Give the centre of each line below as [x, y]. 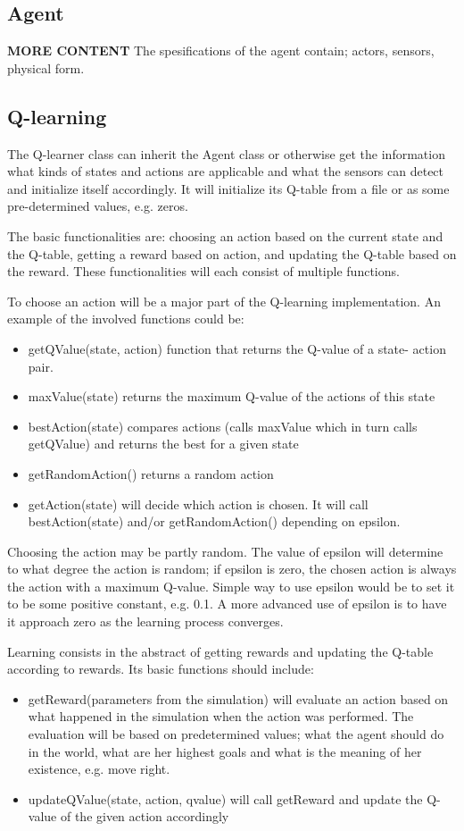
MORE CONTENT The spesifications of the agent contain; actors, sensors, [221, 50]
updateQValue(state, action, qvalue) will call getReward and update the [225, 798]
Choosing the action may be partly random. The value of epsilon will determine [225, 551]
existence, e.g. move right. [99, 769]
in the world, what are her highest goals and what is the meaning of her [225, 751]
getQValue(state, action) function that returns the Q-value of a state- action [237, 348]
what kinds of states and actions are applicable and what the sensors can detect [226, 171]
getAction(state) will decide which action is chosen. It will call [198, 504]
